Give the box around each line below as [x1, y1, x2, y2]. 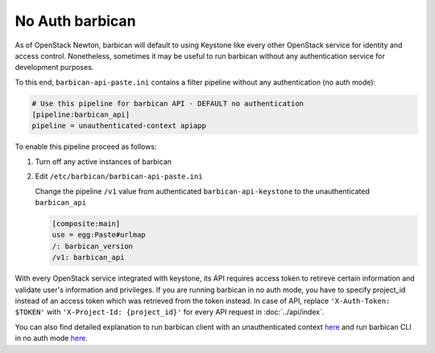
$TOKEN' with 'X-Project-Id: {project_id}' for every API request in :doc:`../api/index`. [14, 307, 325, 317]
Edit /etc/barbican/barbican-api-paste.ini [35, 171, 203, 181]
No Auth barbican [14, 12, 136, 30]
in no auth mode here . [14, 334, 89, 343]
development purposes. [14, 63, 94, 72]
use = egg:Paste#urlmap [52, 230, 147, 240]
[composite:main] [52, 220, 121, 228]
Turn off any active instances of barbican [35, 157, 172, 166]
